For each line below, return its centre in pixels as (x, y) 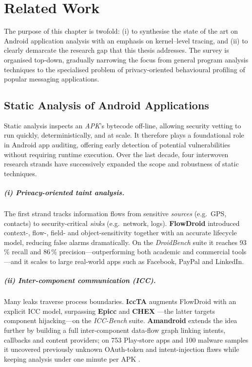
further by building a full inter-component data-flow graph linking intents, (115, 330)
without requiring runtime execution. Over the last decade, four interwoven (116, 154)
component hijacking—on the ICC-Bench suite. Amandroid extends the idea (121, 320)
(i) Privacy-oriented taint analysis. (64, 193)
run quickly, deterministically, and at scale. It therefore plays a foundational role (124, 135)
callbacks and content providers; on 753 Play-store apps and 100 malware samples (126, 339)
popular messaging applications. (52, 79)
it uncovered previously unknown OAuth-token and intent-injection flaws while (122, 349)
